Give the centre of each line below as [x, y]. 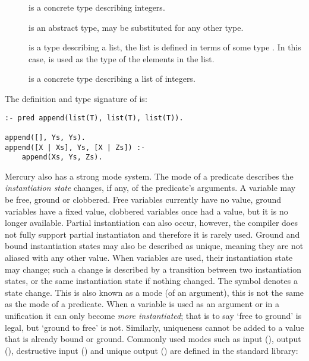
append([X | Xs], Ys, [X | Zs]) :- [75, 147]
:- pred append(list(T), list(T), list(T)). [94, 118]
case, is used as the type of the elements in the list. [122, 58]
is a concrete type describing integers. [97, 7]
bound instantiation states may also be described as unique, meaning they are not [154, 246]
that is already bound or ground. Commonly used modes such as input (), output [153, 339]
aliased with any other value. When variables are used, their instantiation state [149, 257]
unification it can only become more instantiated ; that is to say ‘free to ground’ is [153, 315]
